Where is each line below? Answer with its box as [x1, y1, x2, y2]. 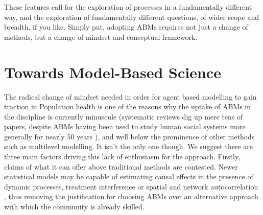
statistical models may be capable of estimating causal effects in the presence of [4, 171, 253, 182]
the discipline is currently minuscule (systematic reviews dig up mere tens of [4, 111, 243, 122]
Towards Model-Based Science [4, 61, 221, 82]
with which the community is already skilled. [4, 201, 145, 212]
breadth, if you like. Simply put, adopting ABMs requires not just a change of [4, 21, 248, 32]
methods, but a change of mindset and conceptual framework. [4, 31, 198, 42]
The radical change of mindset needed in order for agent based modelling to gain [4, 91, 257, 102]
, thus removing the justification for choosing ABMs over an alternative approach [4, 191, 258, 202]
